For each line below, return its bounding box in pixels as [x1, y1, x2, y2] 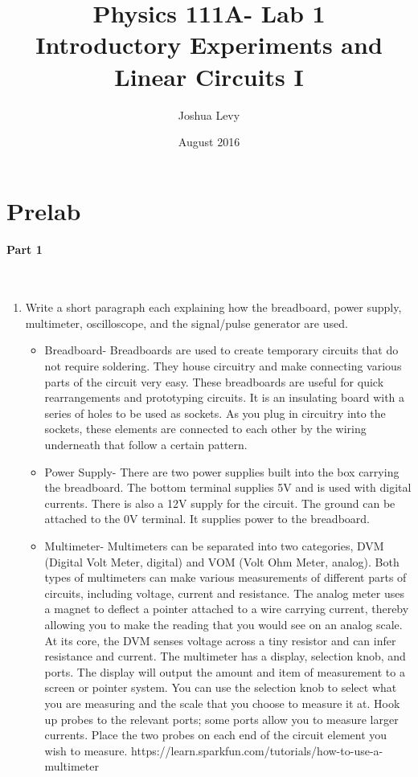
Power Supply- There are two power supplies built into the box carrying [44, 463, 400, 480]
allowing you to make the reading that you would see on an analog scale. [44, 615, 403, 632]
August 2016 [178, 133, 240, 150]
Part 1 [6, 241, 43, 258]
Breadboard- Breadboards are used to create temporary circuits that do [44, 341, 399, 358]
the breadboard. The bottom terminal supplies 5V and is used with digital [44, 479, 412, 496]
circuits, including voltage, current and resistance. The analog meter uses [44, 584, 404, 601]
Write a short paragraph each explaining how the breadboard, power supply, [25, 299, 402, 316]
